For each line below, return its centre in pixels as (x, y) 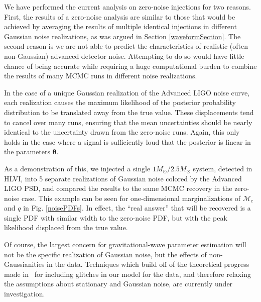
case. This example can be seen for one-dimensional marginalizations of (131, 198)
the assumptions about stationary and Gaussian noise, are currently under (118, 284)
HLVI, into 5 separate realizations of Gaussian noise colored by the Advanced (123, 178)
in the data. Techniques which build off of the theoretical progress (148, 264)
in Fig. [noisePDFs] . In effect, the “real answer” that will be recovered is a (137, 208)
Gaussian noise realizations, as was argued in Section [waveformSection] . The (122, 36)
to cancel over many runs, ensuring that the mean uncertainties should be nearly (128, 122)
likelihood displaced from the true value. (66, 227)
